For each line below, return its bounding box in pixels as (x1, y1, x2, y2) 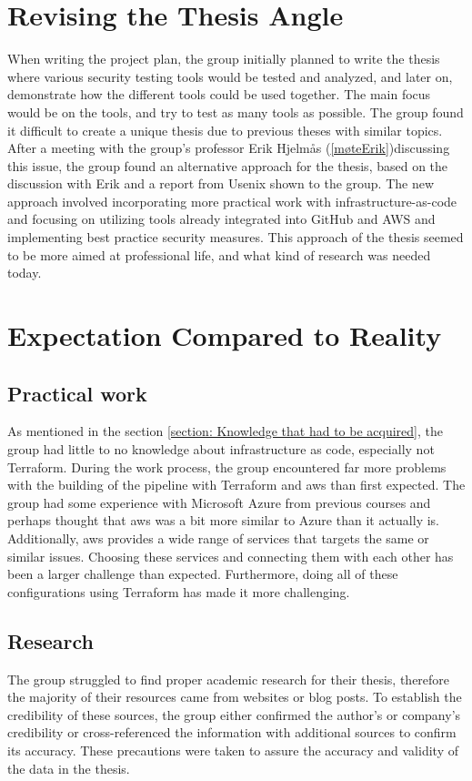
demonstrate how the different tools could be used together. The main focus (7, 85, 431, 104)
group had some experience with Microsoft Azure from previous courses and (7, 492, 431, 512)
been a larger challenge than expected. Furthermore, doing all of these (7, 564, 398, 583)
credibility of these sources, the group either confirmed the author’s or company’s (7, 705, 461, 724)
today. (7, 263, 42, 282)
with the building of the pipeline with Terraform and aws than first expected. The (7, 475, 466, 494)
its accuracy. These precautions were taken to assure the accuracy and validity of (7, 740, 458, 759)
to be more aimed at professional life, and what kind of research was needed (7, 245, 431, 264)
